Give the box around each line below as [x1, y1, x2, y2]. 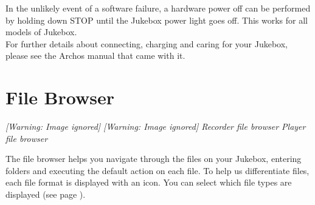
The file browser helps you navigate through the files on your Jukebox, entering [5, 152, 302, 165]
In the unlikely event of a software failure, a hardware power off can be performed [5, 2, 311, 14]
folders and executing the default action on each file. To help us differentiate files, [5, 164, 310, 176]
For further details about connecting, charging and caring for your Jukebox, [5, 37, 288, 50]
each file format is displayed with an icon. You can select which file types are [5, 176, 292, 189]
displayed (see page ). [5, 188, 86, 201]
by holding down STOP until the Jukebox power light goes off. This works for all [5, 13, 308, 26]
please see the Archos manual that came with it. [5, 49, 185, 62]
